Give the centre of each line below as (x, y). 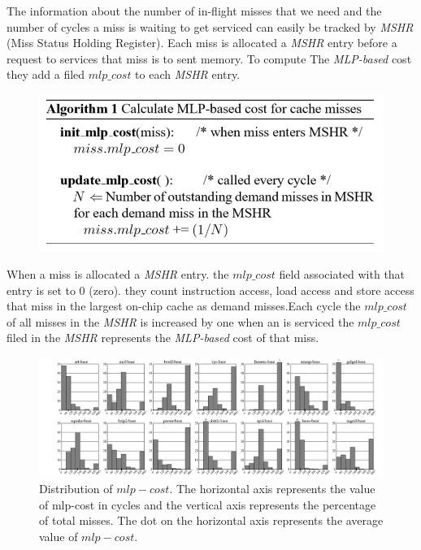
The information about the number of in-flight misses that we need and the (194, 11)
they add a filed (46, 74)
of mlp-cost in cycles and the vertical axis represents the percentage (208, 504)
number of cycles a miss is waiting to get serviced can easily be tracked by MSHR (210, 26)
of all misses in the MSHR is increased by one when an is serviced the (180, 321)
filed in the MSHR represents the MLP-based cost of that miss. (163, 338)
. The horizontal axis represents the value (272, 489)
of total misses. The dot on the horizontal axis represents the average (211, 520)
